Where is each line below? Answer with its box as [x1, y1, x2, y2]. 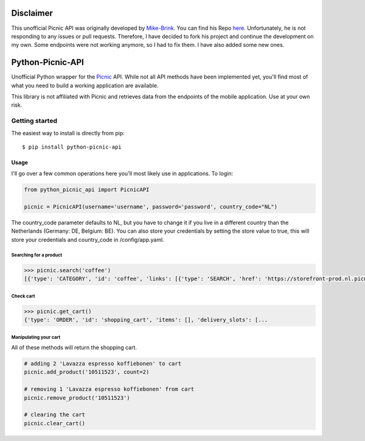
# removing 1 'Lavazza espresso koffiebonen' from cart [24, 386, 195, 393]
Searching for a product [11, 252, 63, 258]
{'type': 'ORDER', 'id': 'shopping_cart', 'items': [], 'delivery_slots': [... [24, 317, 268, 323]
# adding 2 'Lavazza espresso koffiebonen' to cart [24, 360, 182, 367]
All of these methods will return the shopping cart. [11, 344, 137, 351]
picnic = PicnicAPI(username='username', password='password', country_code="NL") [24, 203, 278, 210]
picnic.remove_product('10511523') [24, 394, 130, 401]
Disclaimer [11, 8, 53, 18]
